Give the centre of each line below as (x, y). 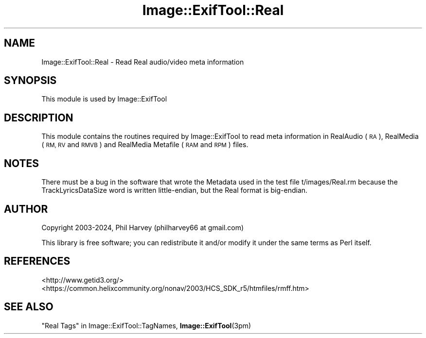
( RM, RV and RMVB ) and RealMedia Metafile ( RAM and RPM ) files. (145, 145)
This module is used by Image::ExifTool (104, 99)
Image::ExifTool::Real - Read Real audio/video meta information (143, 62)
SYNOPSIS (30, 81)
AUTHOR (26, 209)
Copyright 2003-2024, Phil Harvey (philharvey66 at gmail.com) (143, 227)
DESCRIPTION (39, 118)
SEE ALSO (29, 307)
